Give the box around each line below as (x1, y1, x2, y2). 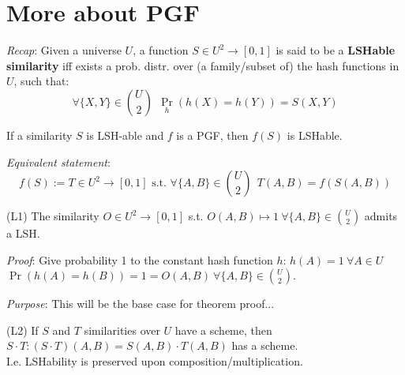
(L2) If (6, 321, 39, 338)
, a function (133, 42, 189, 58)
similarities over (84, 321, 160, 338)
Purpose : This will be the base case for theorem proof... (6, 295, 275, 312)
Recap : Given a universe (6, 42, 122, 58)
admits (364, 208, 398, 224)
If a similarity (6, 126, 73, 143)
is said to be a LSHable (276, 42, 396, 58)
